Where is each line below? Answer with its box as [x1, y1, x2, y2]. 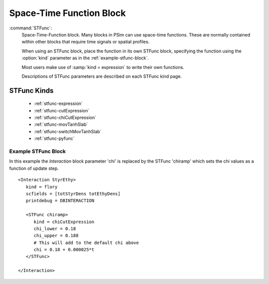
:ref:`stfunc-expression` [34, 100, 83, 107]
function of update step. [9, 165, 59, 171]
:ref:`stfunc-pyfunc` [34, 135, 75, 142]
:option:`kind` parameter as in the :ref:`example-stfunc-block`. [21, 55, 149, 61]
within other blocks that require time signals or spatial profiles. [21, 39, 149, 45]
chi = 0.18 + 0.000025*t [33, 247, 95, 253]
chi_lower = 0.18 [33, 226, 76, 232]
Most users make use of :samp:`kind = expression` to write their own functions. [21, 64, 184, 70]
